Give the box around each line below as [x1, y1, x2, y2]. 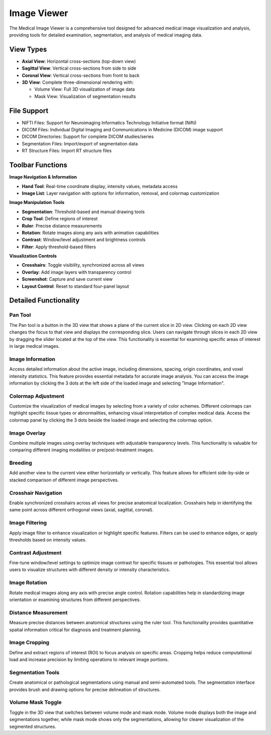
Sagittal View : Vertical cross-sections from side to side [22, 65, 137, 71]
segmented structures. [9, 723, 56, 729]
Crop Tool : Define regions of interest [22, 216, 98, 222]
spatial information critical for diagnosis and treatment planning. [9, 627, 142, 633]
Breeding [9, 459, 32, 466]
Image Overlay [9, 429, 46, 436]
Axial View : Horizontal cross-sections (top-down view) [22, 58, 136, 64]
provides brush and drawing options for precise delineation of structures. [9, 686, 161, 692]
